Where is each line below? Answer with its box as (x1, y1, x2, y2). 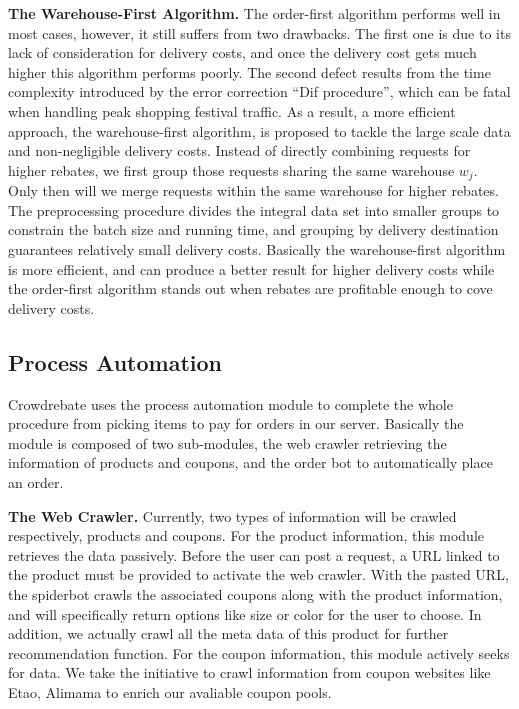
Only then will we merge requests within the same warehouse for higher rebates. (8, 180, 499, 201)
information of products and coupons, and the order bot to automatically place (8, 452, 493, 473)
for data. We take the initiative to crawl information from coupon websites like (8, 662, 491, 683)
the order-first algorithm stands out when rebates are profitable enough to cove (8, 278, 493, 299)
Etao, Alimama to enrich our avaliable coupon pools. (8, 681, 332, 702)
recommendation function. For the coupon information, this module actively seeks (8, 642, 510, 663)
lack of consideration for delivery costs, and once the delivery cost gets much (8, 42, 477, 63)
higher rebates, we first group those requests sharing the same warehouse (8, 159, 455, 180)
